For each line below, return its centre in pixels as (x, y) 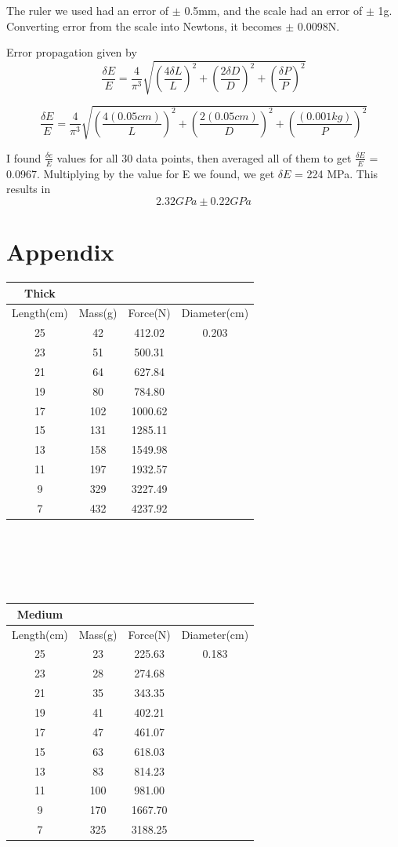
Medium (40, 613)
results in (29, 189)
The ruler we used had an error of (88, 10)
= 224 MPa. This (336, 173)
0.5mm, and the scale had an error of (273, 10)
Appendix (60, 252)
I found (24, 157)
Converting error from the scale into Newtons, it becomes (144, 26)
